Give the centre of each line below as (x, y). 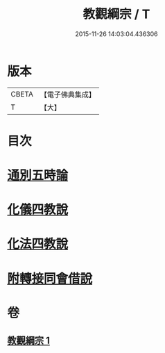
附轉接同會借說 (50, 278)
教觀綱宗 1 (29, 341)
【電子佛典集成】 (68, 95)
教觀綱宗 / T (116, 14)
